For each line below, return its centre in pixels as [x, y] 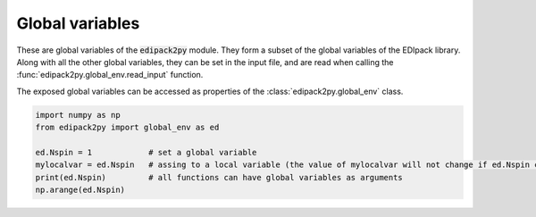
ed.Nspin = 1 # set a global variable [146, 152]
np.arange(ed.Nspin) [80, 190]
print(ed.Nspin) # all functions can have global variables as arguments [219, 177]
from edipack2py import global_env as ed [127, 128]
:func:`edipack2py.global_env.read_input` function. [110, 75]
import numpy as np [78, 115]
